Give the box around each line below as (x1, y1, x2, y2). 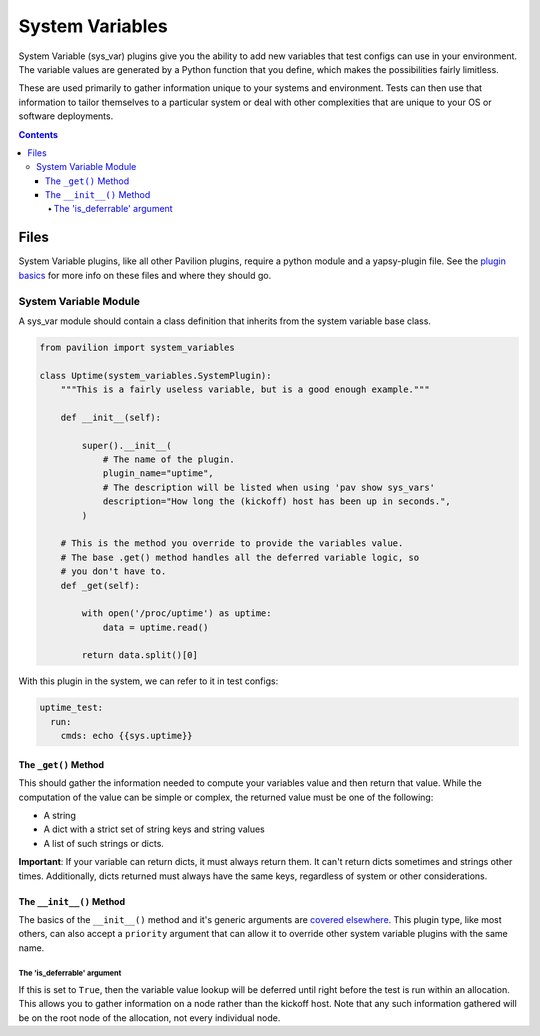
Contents (18, 128, 59, 140)
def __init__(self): (60, 411, 162, 423)
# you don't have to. (60, 566, 167, 577)
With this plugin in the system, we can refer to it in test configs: (18, 675, 279, 687)
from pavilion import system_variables (39, 341, 235, 353)
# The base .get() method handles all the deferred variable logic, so (60, 551, 420, 563)
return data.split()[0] (81, 650, 199, 661)
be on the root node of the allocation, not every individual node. (18, 1011, 281, 1024)
